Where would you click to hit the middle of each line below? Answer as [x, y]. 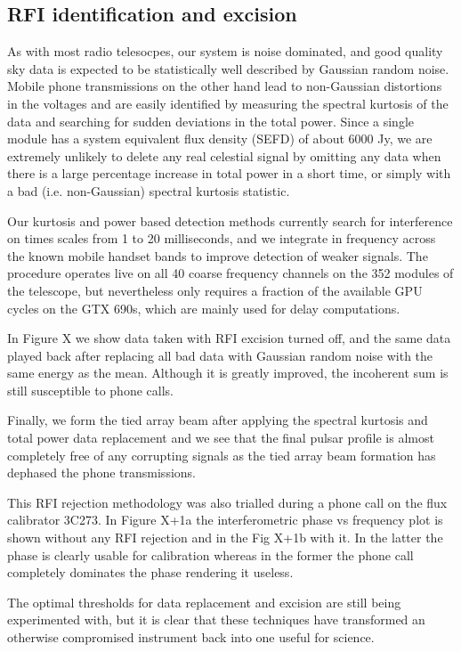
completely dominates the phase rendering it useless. [150, 572]
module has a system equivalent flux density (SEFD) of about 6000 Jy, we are [220, 139]
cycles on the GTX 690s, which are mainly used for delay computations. [204, 308]
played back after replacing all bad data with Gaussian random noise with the [220, 355]
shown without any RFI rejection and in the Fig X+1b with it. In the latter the [225, 538]
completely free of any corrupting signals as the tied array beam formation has [222, 455]
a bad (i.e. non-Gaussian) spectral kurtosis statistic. [149, 190]
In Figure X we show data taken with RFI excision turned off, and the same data [229, 338]
